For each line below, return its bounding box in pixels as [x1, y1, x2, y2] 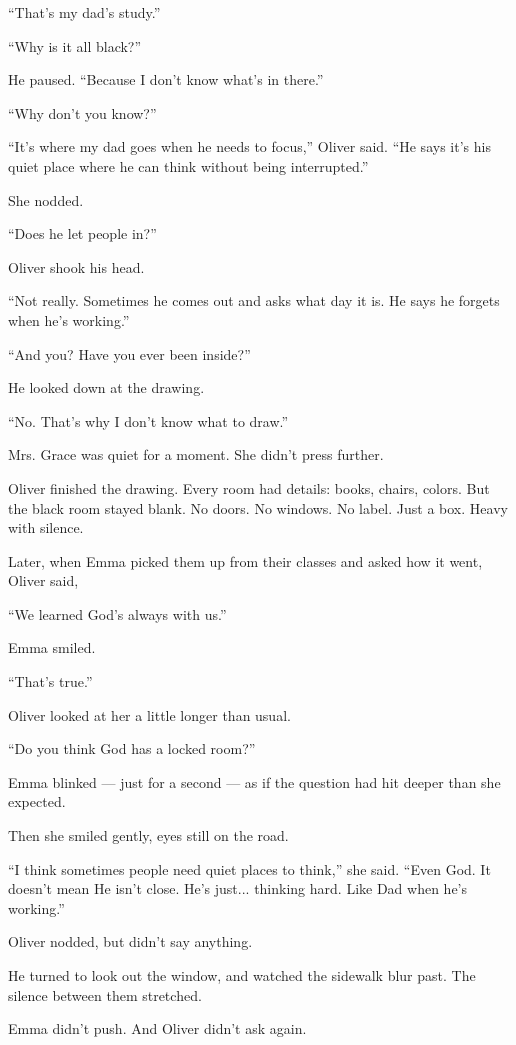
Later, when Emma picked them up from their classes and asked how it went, [8, 550, 483, 571]
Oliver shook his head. [8, 256, 145, 277]
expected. [8, 791, 66, 812]
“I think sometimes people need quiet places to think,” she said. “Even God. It [8, 858, 491, 879]
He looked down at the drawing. [8, 377, 205, 398]
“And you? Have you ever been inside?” [8, 343, 251, 364]
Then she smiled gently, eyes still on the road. [8, 825, 289, 846]
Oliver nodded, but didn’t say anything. [8, 931, 253, 952]
